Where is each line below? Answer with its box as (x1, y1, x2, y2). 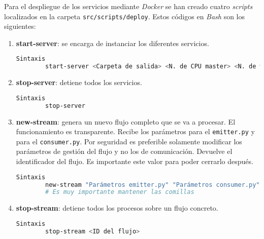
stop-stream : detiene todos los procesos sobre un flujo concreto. (16, 203, 218, 213)
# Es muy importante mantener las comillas (45, 188, 194, 196)
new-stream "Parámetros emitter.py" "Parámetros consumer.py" (45, 181, 260, 188)
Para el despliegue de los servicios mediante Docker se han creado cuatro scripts (4, 1, 253, 11)
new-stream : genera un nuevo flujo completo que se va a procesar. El (16, 116, 236, 127)
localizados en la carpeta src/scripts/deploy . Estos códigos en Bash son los (4, 11, 245, 21)
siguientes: (4, 21, 36, 31)
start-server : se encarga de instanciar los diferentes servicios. (16, 37, 209, 48)
